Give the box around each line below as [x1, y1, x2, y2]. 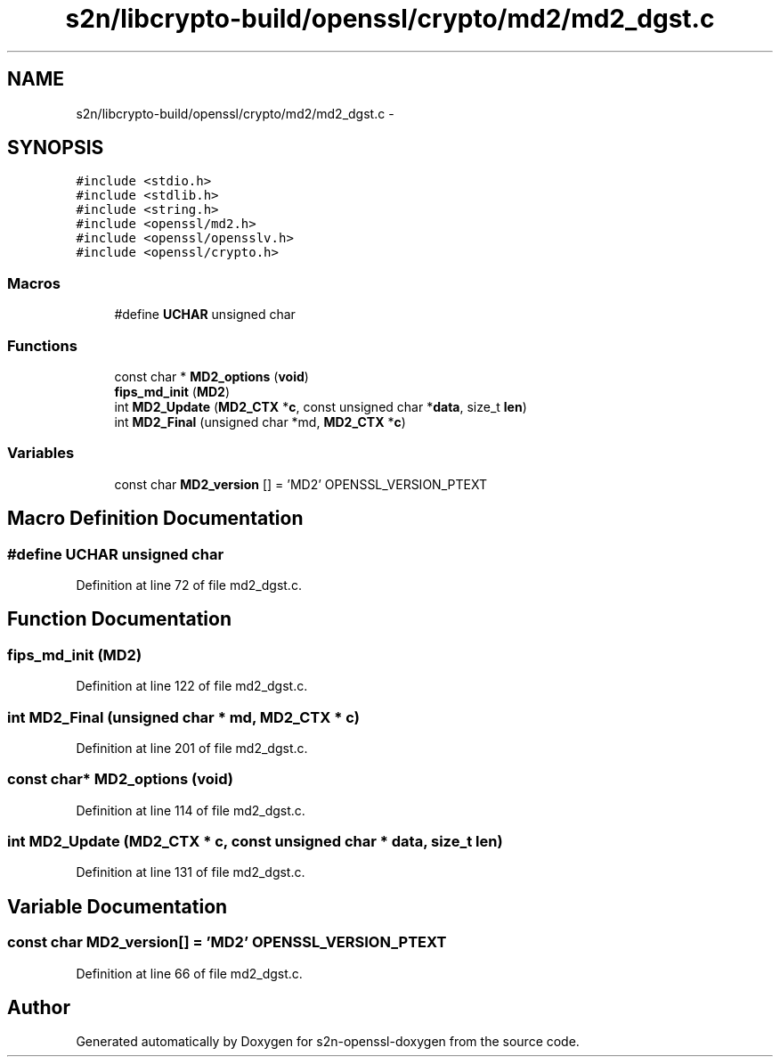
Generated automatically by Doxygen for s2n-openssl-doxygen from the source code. [76, 1034, 580, 1050]
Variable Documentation [7, 895, 228, 918]
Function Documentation [7, 608, 232, 631]
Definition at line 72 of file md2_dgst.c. [76, 577, 302, 593]
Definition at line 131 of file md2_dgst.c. [76, 864, 305, 880]
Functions [7, 336, 77, 355]
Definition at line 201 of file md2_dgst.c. [76, 740, 308, 756]
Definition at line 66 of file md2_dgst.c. [76, 965, 303, 981]
